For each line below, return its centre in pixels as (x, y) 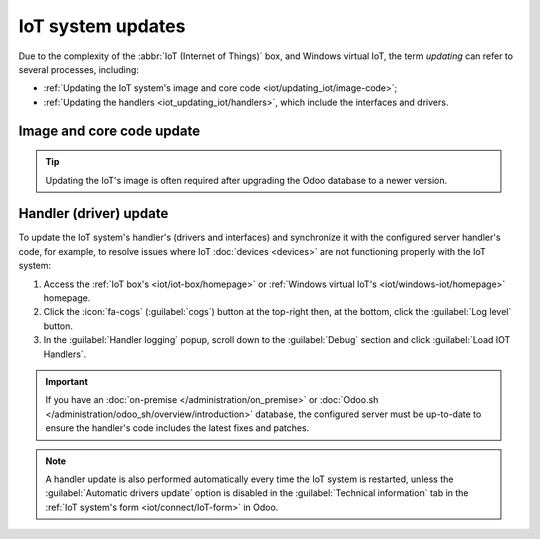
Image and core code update (109, 130)
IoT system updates (102, 26)
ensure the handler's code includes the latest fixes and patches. (177, 428)
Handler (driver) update (93, 213)
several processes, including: (79, 69)
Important (67, 381)
